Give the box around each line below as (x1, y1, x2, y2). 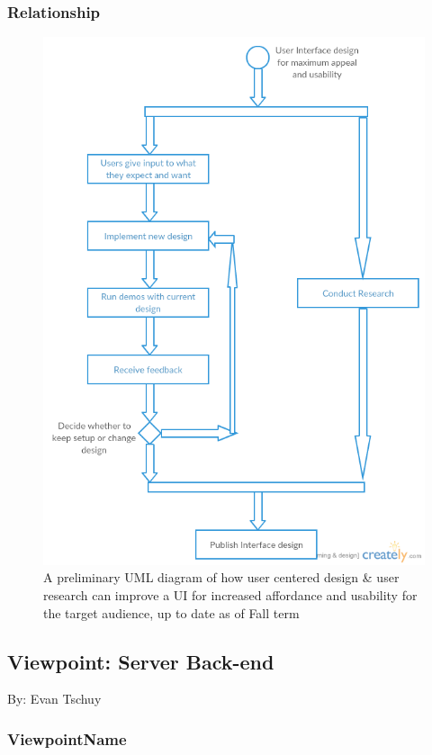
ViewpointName (7, 727, 127, 750)
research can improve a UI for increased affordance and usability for (43, 585, 418, 604)
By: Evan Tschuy (7, 689, 102, 708)
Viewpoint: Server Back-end (7, 647, 274, 675)
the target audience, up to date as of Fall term (43, 603, 300, 622)
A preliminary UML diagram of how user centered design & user (43, 568, 400, 587)
